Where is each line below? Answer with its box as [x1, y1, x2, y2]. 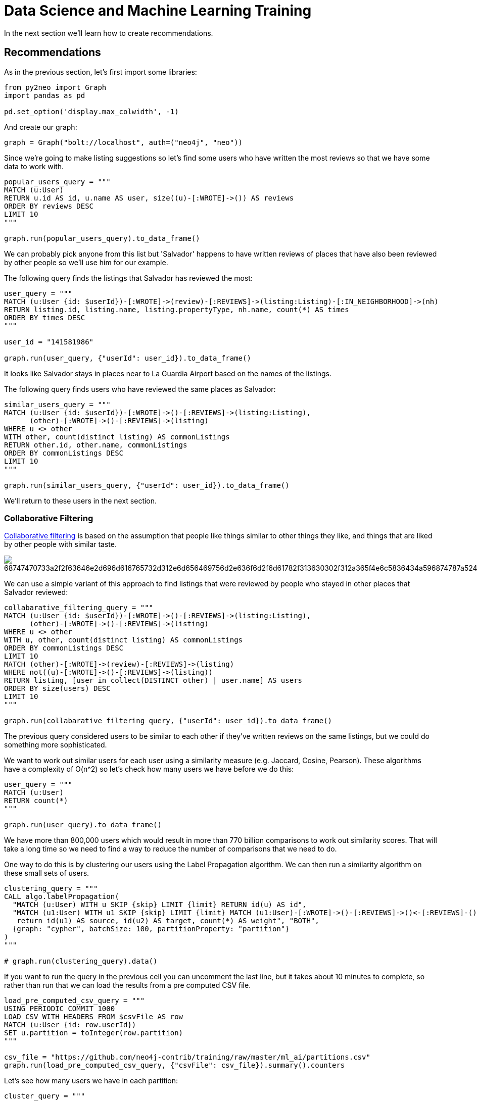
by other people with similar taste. [4, 540, 117, 549]
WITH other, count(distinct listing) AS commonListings [4, 432, 230, 441]
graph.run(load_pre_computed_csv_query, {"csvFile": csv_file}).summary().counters [4, 1061, 345, 1070]
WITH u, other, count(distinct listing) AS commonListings [4, 636, 243, 644]
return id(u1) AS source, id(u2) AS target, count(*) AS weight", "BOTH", [17, 917, 319, 925]
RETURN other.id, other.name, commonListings [4, 440, 187, 449]
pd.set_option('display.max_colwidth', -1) [4, 107, 179, 116]
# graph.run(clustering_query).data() [4, 957, 158, 966]
